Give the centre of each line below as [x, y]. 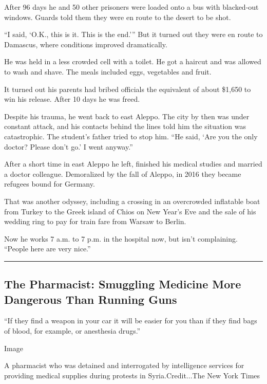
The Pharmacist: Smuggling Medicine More [123, 284]
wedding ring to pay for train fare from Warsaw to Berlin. [95, 221]
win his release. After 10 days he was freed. [72, 99]
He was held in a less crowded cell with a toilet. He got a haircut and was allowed [133, 61]
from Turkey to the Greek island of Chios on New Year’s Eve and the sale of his [130, 211]
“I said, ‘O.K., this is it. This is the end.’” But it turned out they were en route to [133, 34]
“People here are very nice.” [47, 249]
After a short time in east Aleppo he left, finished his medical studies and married [133, 164]
